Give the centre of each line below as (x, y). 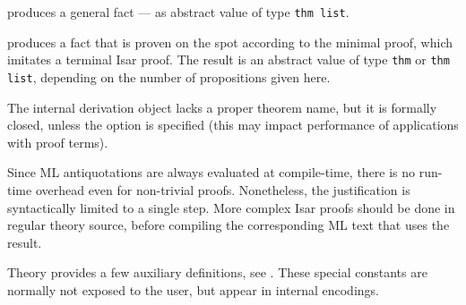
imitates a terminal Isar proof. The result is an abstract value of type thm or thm (229, 59)
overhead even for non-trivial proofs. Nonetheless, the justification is (223, 189)
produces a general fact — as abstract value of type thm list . (178, 12)
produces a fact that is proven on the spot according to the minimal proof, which (230, 42)
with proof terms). (58, 142)
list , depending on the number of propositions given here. (169, 76)
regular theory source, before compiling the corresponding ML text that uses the (229, 225)
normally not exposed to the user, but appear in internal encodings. (193, 289)
